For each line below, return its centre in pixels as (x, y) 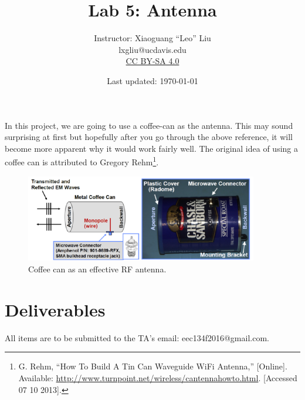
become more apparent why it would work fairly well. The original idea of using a (151, 148)
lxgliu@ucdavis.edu (152, 49)
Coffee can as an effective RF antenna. (97, 269)
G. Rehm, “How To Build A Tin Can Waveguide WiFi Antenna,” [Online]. (153, 366)
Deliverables (55, 309)
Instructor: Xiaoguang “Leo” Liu (152, 38)
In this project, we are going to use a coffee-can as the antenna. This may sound (149, 125)
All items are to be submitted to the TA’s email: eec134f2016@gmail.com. (137, 337)
